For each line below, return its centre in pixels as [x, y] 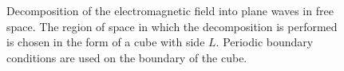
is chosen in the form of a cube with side [106, 42]
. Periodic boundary [265, 42]
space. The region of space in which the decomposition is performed [172, 26]
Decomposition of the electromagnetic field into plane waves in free [170, 10]
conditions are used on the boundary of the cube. [127, 57]
